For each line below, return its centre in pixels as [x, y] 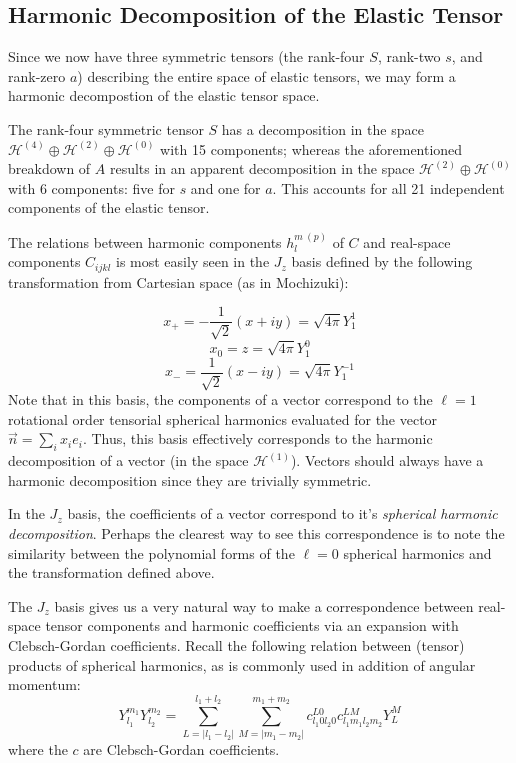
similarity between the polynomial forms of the [151, 552]
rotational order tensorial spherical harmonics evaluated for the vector [223, 418]
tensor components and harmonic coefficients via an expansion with [252, 625]
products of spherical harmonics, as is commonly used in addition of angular [242, 664]
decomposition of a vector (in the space [128, 460]
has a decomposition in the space [322, 128]
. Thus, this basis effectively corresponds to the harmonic [257, 438]
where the [38, 749]
